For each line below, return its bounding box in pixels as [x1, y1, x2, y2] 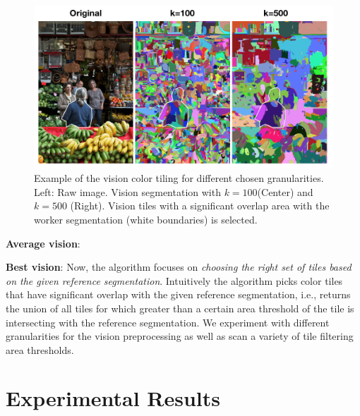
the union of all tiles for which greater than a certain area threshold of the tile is [6, 300, 354, 315]
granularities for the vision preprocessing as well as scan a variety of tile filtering [6, 329, 354, 343]
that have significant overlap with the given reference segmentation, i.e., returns [6, 287, 351, 302]
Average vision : [6, 235, 80, 250]
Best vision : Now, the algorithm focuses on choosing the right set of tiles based [6, 259, 352, 274]
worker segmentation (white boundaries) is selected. [34, 212, 258, 226]
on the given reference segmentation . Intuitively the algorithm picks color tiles [6, 273, 343, 288]
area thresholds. [6, 342, 74, 357]
